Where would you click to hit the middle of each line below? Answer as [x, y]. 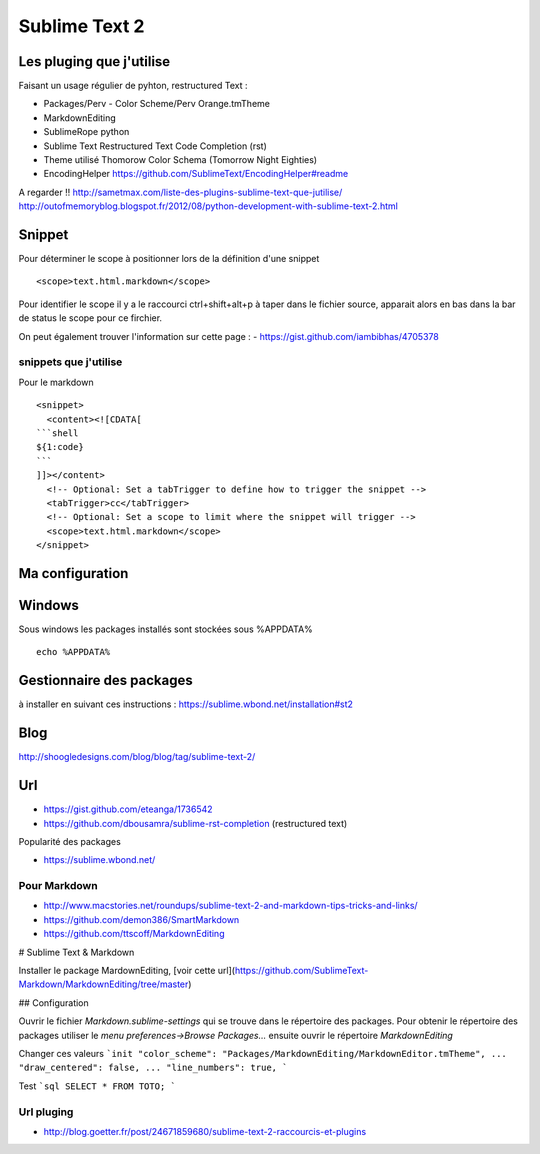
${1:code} [60, 447]
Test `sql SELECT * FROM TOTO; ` [97, 1086]
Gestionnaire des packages [106, 680]
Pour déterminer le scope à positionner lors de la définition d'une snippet [169, 259]
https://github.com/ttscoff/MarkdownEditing [134, 934]
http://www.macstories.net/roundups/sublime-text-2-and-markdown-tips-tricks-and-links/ [231, 906]
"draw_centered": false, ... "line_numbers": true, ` [153, 1068]
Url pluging [46, 1112]
